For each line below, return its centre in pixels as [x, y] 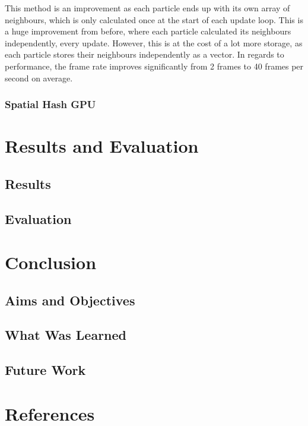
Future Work [45, 370]
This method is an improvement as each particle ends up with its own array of [147, 8]
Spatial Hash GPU [50, 104]
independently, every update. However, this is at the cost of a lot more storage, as [154, 42]
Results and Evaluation [102, 146]
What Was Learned [66, 335]
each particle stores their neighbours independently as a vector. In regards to [145, 54]
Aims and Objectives [70, 300]
